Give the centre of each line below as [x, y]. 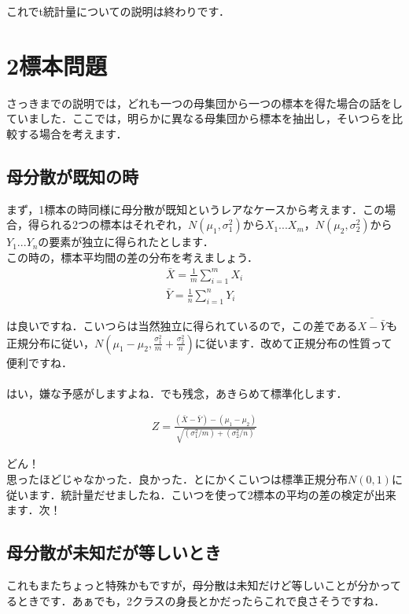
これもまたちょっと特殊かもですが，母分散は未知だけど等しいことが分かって [204, 585]
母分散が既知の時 [72, 176]
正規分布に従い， [50, 342]
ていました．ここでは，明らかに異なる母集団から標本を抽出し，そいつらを [199, 118]
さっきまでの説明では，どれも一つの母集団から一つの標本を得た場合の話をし [204, 103]
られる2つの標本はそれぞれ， [113, 224]
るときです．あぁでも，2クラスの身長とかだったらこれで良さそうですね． [196, 600]
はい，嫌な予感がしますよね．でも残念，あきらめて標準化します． [177, 393]
